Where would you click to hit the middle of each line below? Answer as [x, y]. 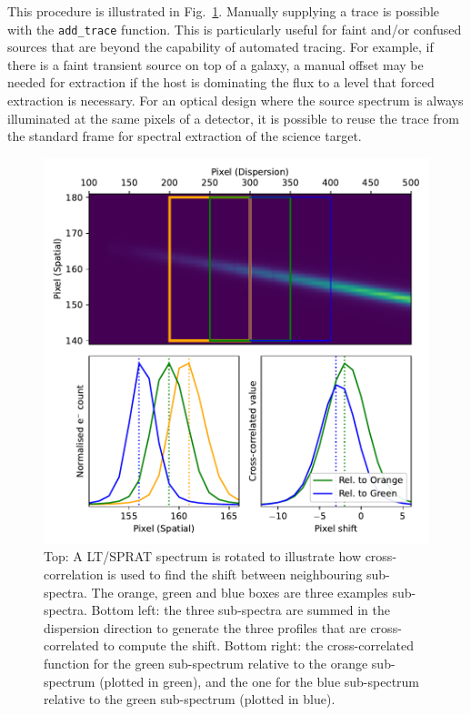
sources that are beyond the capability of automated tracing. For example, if [220, 47]
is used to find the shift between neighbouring [235, 574]
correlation [74, 574]
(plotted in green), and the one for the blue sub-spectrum [260, 681]
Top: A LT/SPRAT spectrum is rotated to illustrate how [202, 556]
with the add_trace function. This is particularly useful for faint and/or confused [235, 29]
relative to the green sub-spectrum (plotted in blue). [190, 699]
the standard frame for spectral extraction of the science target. [185, 136]
